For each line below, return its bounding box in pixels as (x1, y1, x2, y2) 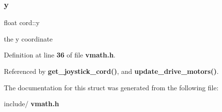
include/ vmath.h (4, 98, 59, 109)
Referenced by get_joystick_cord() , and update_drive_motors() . (4, 66, 219, 76)
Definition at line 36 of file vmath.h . (4, 50, 116, 60)
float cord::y (4, 17, 40, 28)
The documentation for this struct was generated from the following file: (4, 82, 219, 92)
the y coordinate (4, 33, 53, 43)
